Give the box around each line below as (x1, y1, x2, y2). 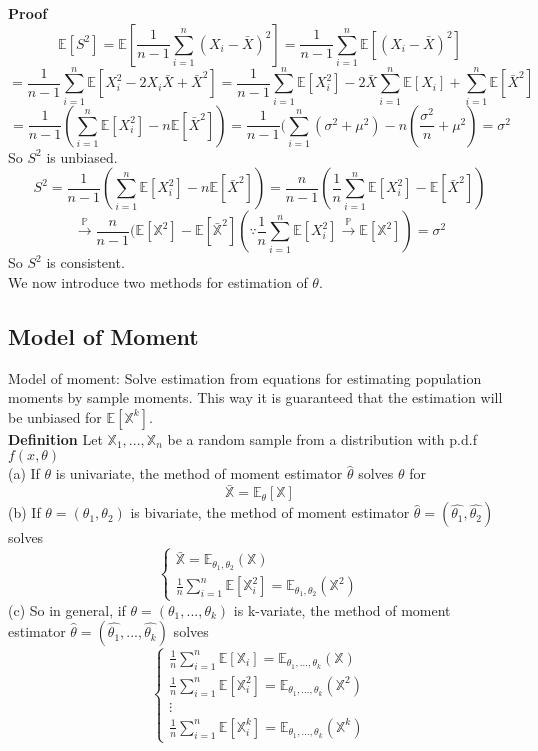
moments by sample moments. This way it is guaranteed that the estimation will (8, 387, 503, 408)
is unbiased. (46, 146, 118, 167)
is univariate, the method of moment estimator (55, 463, 343, 484)
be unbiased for (8, 406, 102, 427)
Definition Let (8, 428, 103, 449)
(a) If (8, 463, 40, 484)
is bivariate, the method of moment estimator (130, 502, 410, 523)
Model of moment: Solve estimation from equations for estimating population (8, 367, 482, 388)
